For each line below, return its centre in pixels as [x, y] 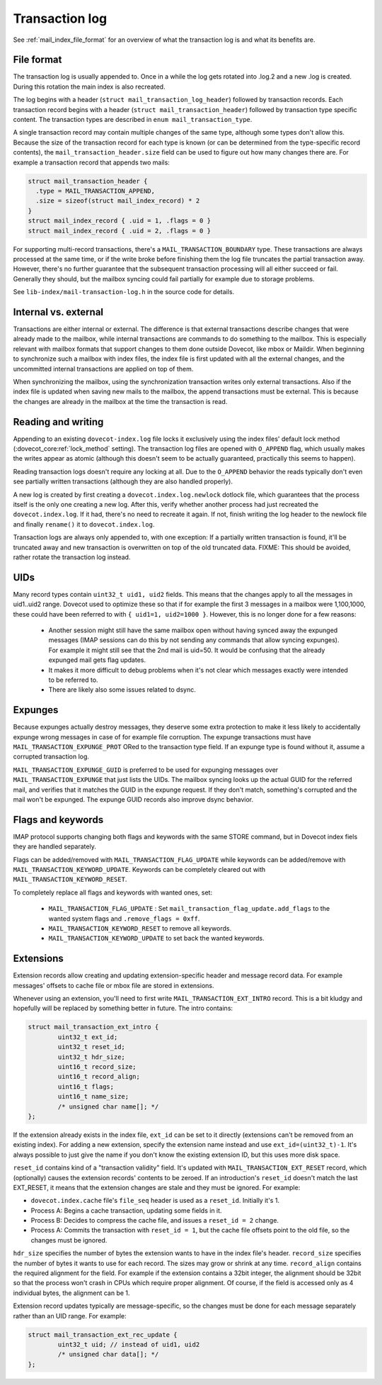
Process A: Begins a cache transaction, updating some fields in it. [126, 1210]
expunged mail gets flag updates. [97, 660]
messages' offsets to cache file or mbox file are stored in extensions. [114, 985]
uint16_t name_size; [93, 1097]
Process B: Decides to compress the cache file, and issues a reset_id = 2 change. [155, 1221]
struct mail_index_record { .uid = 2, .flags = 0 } [120, 231]
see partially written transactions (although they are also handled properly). [123, 481]
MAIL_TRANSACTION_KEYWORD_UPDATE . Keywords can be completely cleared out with [139, 870]
